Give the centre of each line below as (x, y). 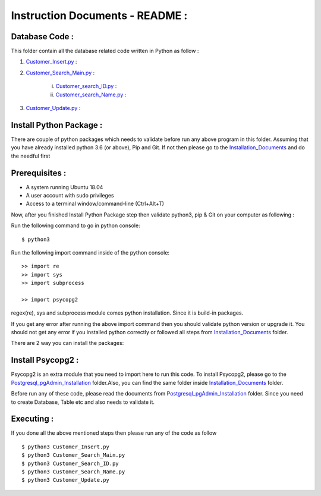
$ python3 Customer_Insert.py (66, 447)
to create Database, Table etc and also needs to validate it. (83, 402)
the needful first (31, 156)
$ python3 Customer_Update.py (66, 480)
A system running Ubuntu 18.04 (64, 187)
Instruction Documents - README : (99, 15)
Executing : (32, 419)
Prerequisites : (39, 173)
